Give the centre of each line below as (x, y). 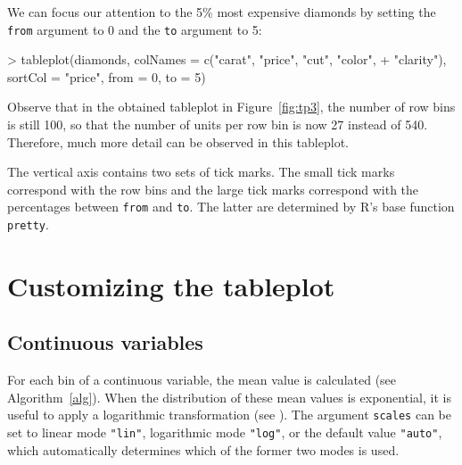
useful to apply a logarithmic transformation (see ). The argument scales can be (229, 415)
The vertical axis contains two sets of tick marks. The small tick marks (201, 172)
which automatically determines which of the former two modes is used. (203, 449)
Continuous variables (105, 342)
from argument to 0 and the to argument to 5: (135, 29)
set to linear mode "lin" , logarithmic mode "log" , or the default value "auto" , (225, 432)
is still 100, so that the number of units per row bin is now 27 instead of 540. (218, 125)
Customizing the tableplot (171, 285)
